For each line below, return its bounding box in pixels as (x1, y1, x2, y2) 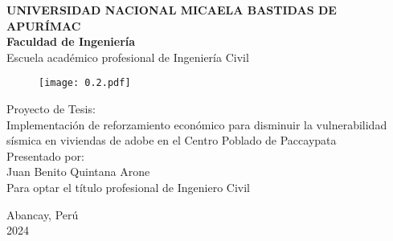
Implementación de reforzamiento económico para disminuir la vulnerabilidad (6, 116, 387, 133)
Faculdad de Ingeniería (6, 33, 136, 50)
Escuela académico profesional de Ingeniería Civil (6, 48, 249, 65)
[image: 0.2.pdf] (39, 77, 131, 89)
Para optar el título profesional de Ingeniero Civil (6, 179, 251, 195)
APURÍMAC (6, 17, 81, 34)
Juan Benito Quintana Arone (6, 163, 150, 180)
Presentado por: (6, 147, 84, 164)
